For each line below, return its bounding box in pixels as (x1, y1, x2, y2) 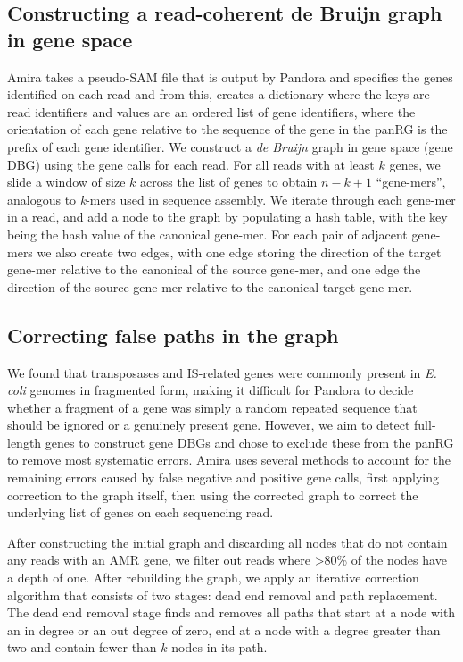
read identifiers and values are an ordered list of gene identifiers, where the (7, 102, 416, 121)
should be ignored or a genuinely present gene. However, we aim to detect (7, 415, 410, 434)
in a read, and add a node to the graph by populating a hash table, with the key (7, 207, 448, 226)
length (7, 432, 42, 451)
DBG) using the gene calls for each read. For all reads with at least (7, 155, 375, 173)
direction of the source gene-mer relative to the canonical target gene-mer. (7, 277, 413, 296)
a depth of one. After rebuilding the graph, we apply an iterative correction (7, 568, 419, 587)
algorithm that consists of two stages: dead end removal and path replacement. (7, 585, 438, 604)
